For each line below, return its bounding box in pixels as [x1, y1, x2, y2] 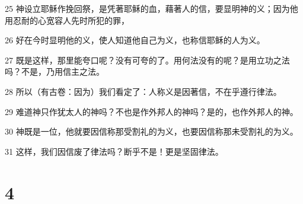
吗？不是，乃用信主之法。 [5, 65, 104, 78]
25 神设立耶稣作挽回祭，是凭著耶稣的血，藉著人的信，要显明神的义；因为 [5, 2, 290, 14]
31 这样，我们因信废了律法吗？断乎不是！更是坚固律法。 [5, 145, 224, 157]
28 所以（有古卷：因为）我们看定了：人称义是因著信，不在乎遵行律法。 [5, 85, 282, 97]
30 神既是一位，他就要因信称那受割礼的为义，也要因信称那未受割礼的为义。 [5, 125, 298, 138]
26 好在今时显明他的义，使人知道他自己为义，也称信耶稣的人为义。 [5, 34, 265, 46]
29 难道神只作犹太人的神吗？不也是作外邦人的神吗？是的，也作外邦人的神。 [5, 105, 298, 117]
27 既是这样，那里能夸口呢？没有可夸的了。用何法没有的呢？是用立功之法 [5, 53, 290, 66]
